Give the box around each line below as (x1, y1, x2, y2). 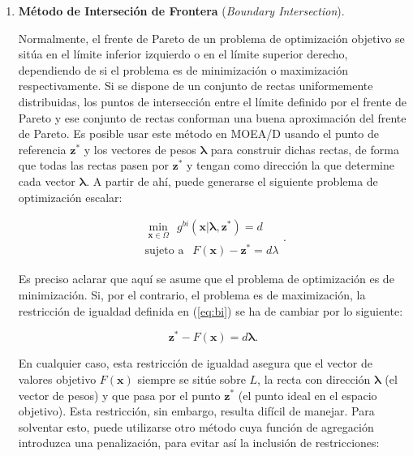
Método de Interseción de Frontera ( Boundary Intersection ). (18, 2, 345, 19)
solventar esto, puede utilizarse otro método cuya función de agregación (18, 418, 374, 435)
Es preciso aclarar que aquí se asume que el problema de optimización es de (18, 270, 394, 287)
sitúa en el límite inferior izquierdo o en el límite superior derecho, (18, 45, 348, 62)
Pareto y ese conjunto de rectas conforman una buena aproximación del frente (18, 109, 407, 126)
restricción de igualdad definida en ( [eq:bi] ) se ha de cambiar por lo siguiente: (18, 302, 403, 319)
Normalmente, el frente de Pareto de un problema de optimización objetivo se (18, 29, 405, 46)
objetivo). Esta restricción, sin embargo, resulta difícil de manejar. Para (18, 402, 375, 419)
